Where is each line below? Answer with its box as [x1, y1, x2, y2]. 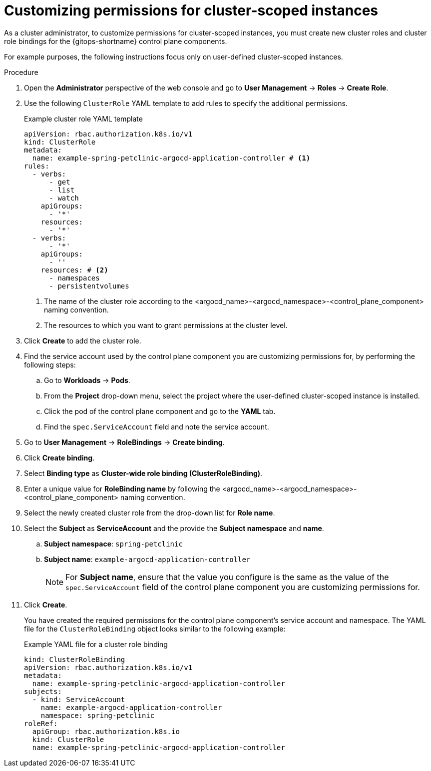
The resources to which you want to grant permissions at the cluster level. [44, 320, 288, 329]
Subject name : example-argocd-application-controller [44, 554, 251, 563]
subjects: [24, 687, 62, 695]
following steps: [24, 360, 76, 369]
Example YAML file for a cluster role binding [24, 639, 168, 648]
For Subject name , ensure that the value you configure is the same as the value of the [65, 571, 389, 582]
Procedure [4, 67, 38, 76]
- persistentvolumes [49, 281, 129, 290]
